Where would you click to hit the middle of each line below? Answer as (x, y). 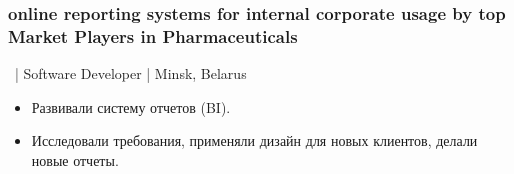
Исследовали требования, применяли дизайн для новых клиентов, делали (254, 140)
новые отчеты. (75, 159)
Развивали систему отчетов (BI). (131, 106)
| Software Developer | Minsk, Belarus (130, 73)
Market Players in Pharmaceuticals (153, 35)
